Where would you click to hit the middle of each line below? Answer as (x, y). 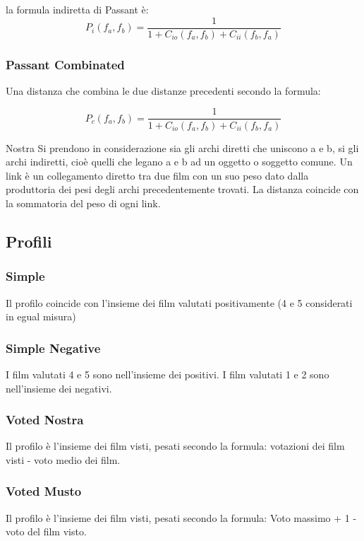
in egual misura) (41, 316)
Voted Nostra (45, 420)
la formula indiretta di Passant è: (77, 9)
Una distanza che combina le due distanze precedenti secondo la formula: (163, 90)
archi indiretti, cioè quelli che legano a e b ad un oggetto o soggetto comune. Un (179, 162)
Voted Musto (44, 491)
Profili (29, 241)
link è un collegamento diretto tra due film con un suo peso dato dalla (157, 175)
